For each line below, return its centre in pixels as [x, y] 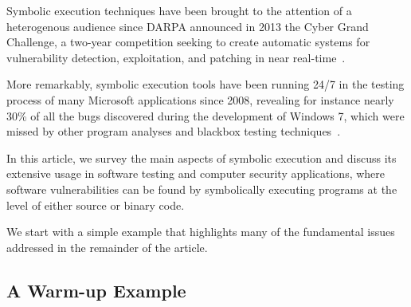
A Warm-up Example [96, 290]
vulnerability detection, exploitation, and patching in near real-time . [176, 57]
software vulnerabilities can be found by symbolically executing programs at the [202, 189]
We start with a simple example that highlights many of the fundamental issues [201, 232]
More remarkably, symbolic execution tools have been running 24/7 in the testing [205, 84]
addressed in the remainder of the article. [107, 247]
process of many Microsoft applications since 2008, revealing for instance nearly [200, 99]
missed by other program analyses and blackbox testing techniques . [174, 131]
